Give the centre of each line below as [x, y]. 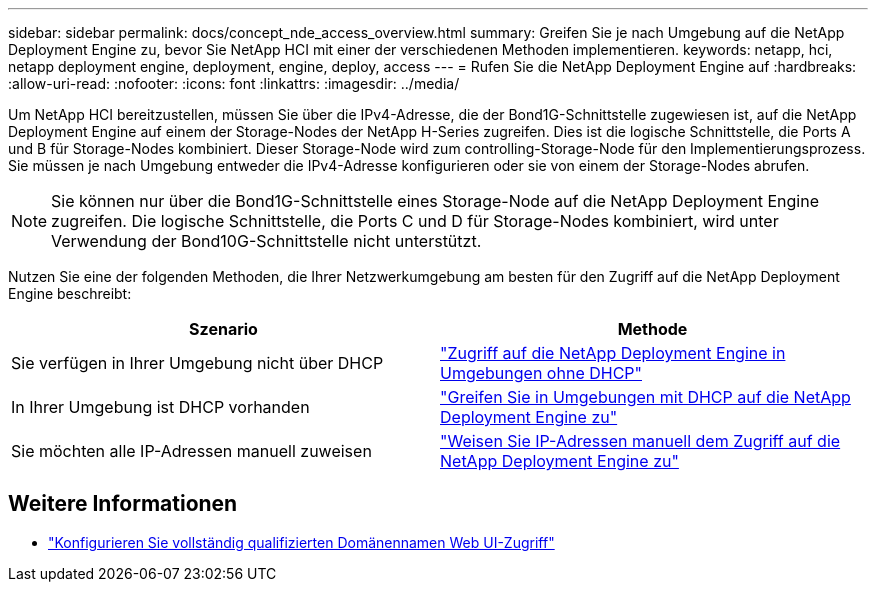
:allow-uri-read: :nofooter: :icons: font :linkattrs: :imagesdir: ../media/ [234, 83]
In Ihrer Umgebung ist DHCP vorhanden [160, 407]
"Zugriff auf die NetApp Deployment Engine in [613, 353]
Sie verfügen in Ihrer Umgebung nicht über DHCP [197, 363]
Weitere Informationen [123, 504]
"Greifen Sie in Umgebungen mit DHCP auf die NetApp [645, 397]
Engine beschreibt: [70, 293]
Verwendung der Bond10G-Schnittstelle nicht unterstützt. [266, 241]
